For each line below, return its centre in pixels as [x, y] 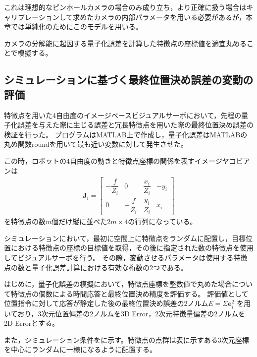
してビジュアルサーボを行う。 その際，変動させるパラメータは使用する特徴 [126, 258]
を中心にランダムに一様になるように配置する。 [80, 349]
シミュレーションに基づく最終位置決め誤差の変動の [129, 80]
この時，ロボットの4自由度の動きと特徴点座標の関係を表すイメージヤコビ [124, 160]
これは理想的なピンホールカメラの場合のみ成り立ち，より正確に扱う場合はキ [129, 7]
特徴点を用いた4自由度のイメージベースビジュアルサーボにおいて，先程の [123, 115]
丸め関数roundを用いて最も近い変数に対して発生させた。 [96, 144]
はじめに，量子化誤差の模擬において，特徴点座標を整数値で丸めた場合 [118, 284]
